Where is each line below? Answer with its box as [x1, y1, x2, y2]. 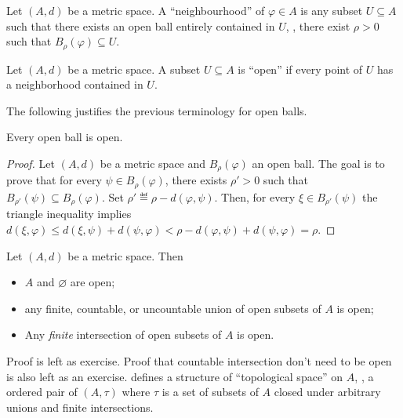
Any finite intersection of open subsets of [24, 326, 222, 343]
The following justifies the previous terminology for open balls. [6, 102, 307, 118]
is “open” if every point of [238, 60, 363, 77]
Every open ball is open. [6, 129, 123, 145]
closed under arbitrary [274, 383, 381, 400]
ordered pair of [6, 383, 78, 400]
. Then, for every [214, 188, 296, 205]
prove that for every [6, 172, 102, 188]
